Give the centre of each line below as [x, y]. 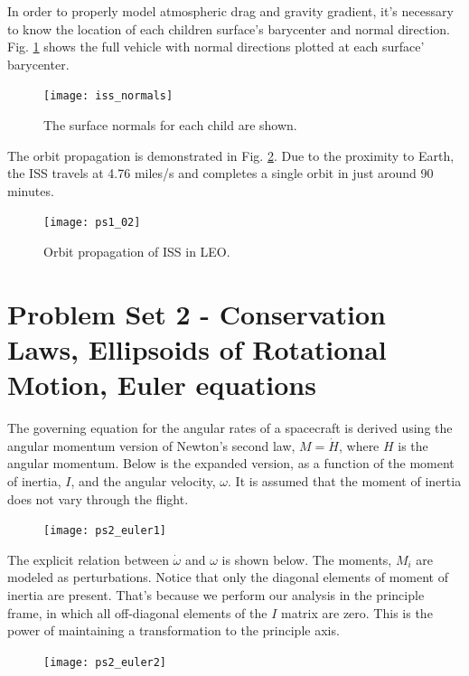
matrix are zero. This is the [356, 612]
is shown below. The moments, [307, 559]
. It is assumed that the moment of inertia [345, 480]
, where [359, 445]
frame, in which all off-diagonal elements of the [137, 612]
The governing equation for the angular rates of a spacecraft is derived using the [230, 428]
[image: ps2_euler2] [105, 662]
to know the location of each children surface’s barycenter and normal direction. [229, 28]
